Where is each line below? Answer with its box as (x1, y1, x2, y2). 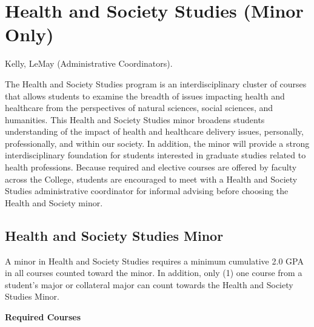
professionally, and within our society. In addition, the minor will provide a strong (5, 137, 310, 149)
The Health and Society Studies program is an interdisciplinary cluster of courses (5, 77, 307, 90)
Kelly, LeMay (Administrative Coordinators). (5, 57, 173, 70)
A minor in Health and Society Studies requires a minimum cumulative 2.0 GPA (5, 254, 304, 267)
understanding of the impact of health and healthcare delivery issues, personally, (5, 125, 304, 138)
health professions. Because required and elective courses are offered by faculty (5, 161, 297, 174)
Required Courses (5, 311, 81, 323)
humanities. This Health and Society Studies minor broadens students (5, 113, 265, 126)
